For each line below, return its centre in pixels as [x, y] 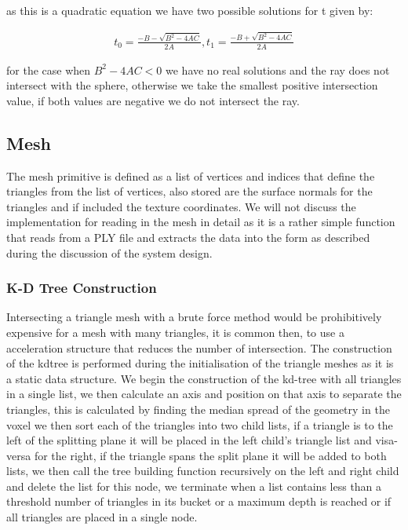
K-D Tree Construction [82, 288]
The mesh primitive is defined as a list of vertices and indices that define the [191, 175]
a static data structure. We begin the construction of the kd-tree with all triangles [204, 378]
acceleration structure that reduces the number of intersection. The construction [199, 347]
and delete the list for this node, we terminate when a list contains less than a [194, 486]
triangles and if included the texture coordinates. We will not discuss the [181, 206]
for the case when [49, 69]
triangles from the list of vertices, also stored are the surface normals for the [189, 191]
